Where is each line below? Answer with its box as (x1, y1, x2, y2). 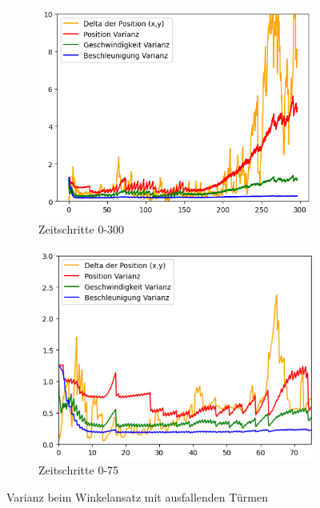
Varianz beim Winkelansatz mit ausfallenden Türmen (6, 488, 269, 505)
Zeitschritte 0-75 (38, 462, 119, 478)
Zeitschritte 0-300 (38, 221, 125, 238)
